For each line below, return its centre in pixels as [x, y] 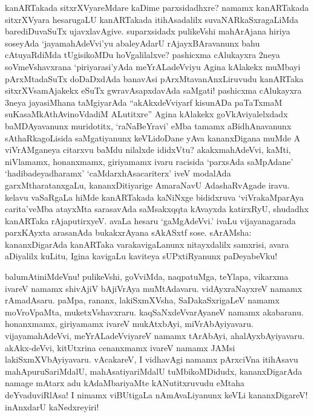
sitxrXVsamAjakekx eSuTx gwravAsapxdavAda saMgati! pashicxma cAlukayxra [153, 90]
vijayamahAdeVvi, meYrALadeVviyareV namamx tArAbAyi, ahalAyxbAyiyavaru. [155, 336]
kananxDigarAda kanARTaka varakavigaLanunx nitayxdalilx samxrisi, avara [147, 244]
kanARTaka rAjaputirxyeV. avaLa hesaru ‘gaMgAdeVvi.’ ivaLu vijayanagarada [150, 220]
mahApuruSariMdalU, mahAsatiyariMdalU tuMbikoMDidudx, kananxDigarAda [154, 371]
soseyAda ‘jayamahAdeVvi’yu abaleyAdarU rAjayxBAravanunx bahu [132, 43]
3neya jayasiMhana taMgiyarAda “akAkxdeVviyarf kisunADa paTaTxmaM [144, 102]
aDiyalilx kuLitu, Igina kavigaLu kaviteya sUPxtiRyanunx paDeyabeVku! [141, 256]
